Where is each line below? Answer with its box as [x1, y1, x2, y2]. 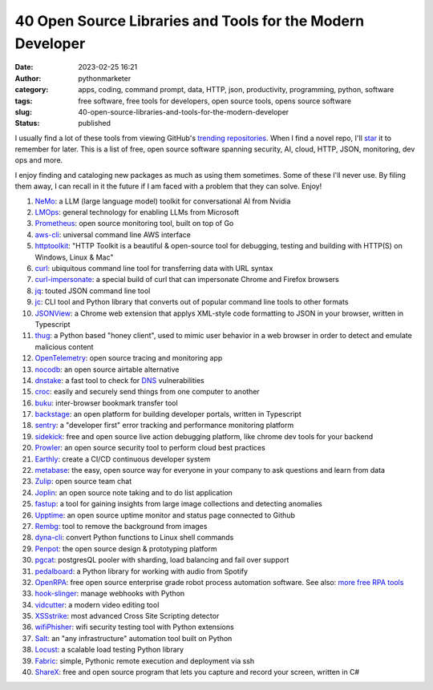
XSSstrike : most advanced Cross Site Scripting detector [34, 611, 220, 621]
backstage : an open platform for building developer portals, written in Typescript [34, 410, 301, 419]
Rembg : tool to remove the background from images [34, 521, 208, 531]
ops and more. [14, 155, 63, 165]
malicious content [34, 341, 94, 352]
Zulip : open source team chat [34, 477, 132, 486]
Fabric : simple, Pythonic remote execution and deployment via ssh [34, 656, 255, 665]
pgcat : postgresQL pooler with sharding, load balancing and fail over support [34, 555, 289, 565]
